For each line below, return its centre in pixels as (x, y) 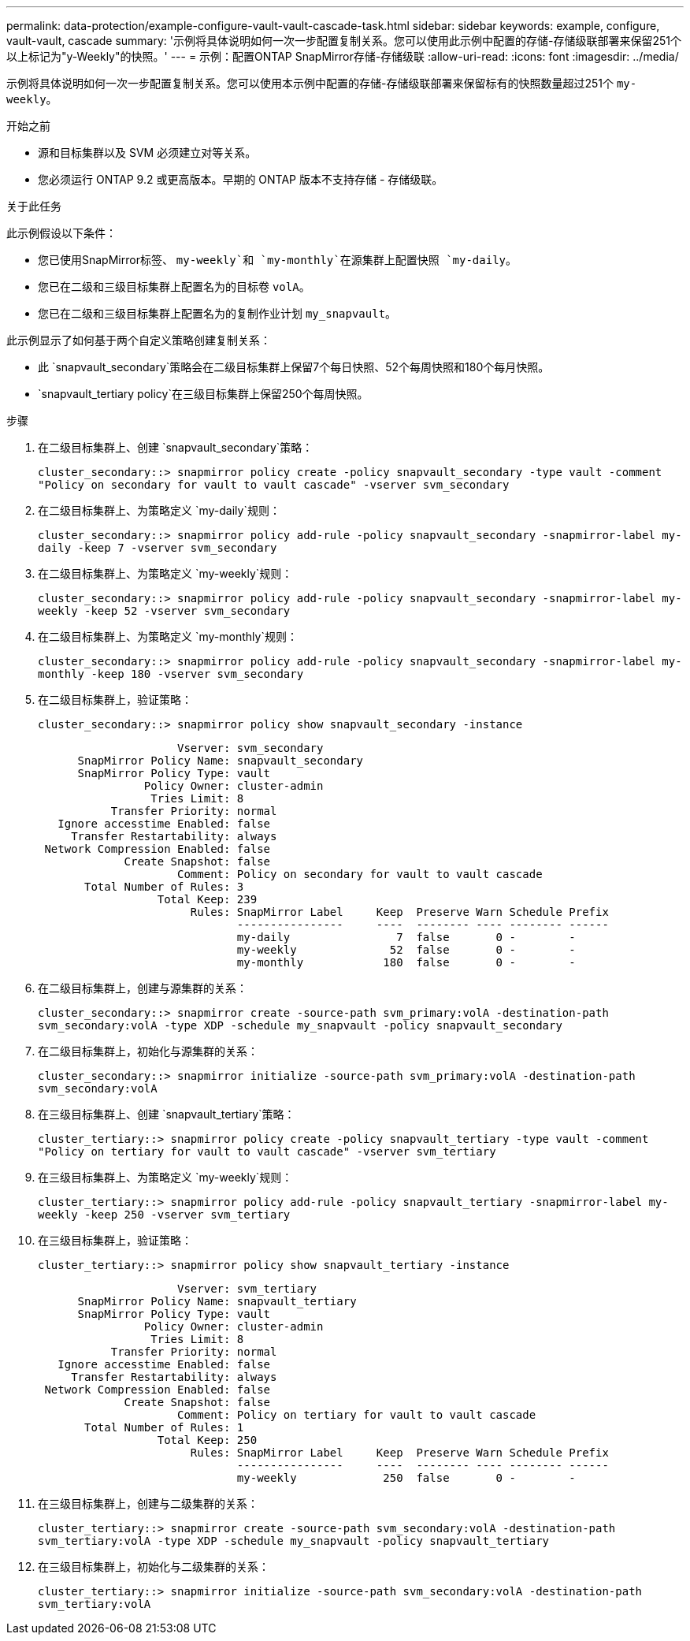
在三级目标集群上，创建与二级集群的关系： (148, 1503)
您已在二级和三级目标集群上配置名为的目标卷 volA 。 (174, 287)
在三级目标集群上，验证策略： (115, 1240)
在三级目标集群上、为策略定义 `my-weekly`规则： (165, 1177)
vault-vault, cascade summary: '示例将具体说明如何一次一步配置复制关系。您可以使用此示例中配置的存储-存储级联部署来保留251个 (344, 41)
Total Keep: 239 (207, 899)
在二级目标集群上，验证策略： (115, 700)
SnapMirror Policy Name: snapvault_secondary (221, 761)
